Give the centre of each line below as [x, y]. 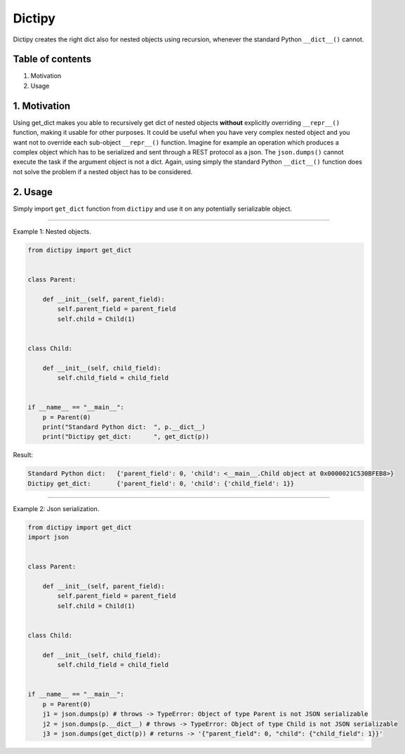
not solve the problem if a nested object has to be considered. [103, 171]
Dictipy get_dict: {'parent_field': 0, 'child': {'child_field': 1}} [161, 483]
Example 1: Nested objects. [52, 231]
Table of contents [52, 59]
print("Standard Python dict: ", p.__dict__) [124, 427]
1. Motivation [42, 106]
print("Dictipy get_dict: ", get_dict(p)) [126, 437]
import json [48, 537]
